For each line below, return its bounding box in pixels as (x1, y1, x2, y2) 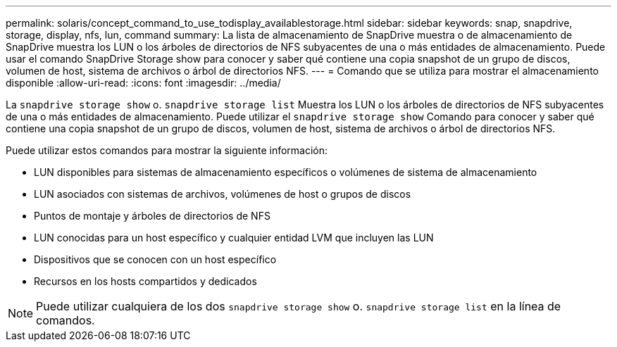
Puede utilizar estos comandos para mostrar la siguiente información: (6, 144, 328, 156)
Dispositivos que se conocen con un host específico (34, 253, 277, 265)
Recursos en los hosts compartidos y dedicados (34, 275, 257, 287)
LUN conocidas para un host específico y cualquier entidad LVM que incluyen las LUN (34, 232, 434, 244)
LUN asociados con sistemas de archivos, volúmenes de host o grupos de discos (34, 188, 411, 200)
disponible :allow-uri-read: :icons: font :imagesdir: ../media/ (6, 77, 281, 89)
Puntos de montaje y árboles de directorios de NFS (34, 210, 270, 222)
